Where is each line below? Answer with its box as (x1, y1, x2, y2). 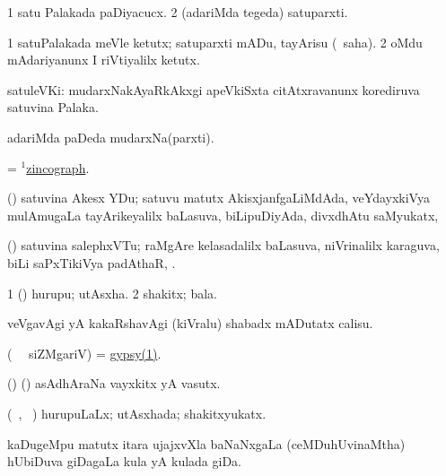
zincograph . (26, 158, 90, 177)
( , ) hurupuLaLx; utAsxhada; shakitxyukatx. (7, 403, 267, 422)
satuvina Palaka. (7, 98, 99, 117)
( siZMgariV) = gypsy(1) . (7, 343, 162, 362)
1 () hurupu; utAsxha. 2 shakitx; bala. (7, 283, 217, 302)
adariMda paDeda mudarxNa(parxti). (7, 127, 214, 146)
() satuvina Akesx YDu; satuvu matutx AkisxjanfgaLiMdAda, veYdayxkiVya (7, 188, 430, 207)
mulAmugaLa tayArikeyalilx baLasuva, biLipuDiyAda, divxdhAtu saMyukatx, (7, 205, 439, 224)
